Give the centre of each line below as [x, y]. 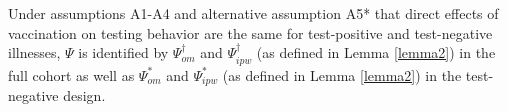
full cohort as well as [71, 74]
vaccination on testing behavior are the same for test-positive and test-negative [250, 32]
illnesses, [34, 52]
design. [84, 95]
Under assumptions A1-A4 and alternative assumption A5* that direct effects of [253, 13]
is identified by [123, 52]
